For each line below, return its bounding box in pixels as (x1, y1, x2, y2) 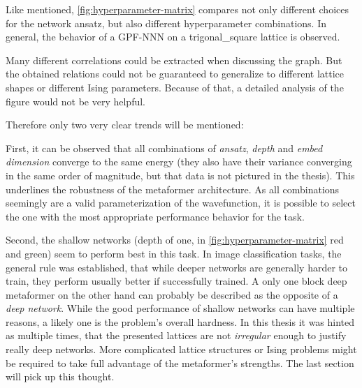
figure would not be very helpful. (6, 94, 146, 108)
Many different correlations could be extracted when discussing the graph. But (6, 52, 342, 67)
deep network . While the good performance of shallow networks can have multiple (6, 301, 355, 315)
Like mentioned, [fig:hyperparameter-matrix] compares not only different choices (6, 2, 349, 16)
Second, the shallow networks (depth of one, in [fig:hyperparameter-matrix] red (6, 232, 344, 247)
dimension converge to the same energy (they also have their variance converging (6, 154, 352, 169)
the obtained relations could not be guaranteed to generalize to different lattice (6, 66, 345, 81)
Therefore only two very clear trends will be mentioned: (6, 117, 244, 132)
